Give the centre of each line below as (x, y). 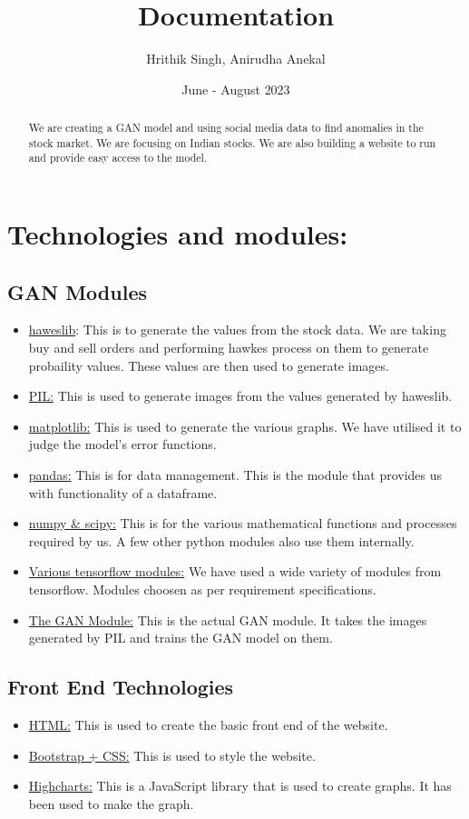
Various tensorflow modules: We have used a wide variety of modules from (235, 571)
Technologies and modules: (178, 234)
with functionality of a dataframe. (123, 492)
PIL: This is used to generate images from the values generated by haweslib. (240, 396)
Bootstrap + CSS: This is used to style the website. (172, 755)
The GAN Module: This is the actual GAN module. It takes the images (228, 619)
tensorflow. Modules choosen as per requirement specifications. (202, 589)
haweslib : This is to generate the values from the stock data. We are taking (237, 330)
